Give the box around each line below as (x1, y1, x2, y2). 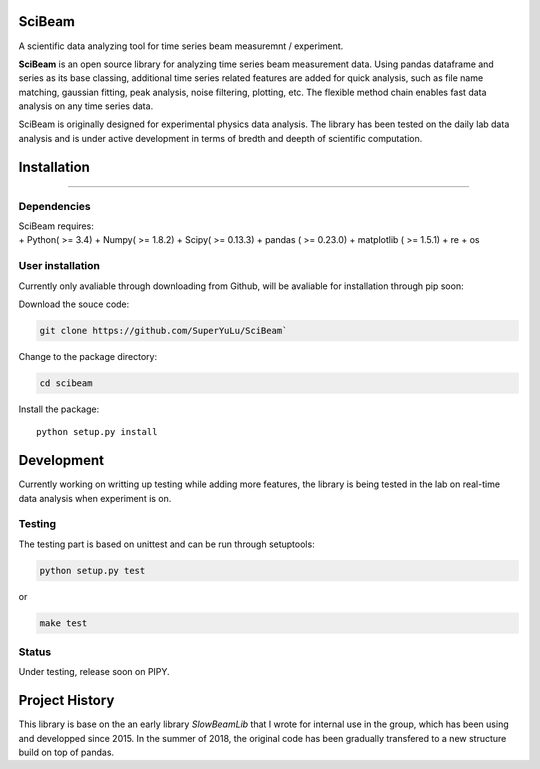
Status (18, 645, 52, 659)
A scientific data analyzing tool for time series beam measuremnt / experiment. (18, 40, 344, 52)
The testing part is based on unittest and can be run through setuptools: (18, 538, 315, 550)
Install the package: (18, 403, 100, 415)
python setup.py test (39, 565, 146, 576)
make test (39, 617, 88, 629)
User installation (18, 259, 100, 273)
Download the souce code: (18, 298, 130, 310)
